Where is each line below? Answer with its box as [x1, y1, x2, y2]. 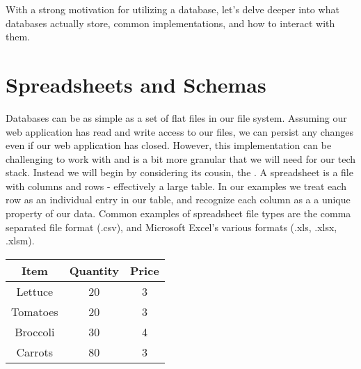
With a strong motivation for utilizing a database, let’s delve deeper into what [6, 2, 339, 16]
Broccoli [15, 323, 55, 340]
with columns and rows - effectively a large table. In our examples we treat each [6, 178, 346, 193]
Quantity [69, 262, 119, 278]
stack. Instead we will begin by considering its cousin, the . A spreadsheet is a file [6, 165, 353, 180]
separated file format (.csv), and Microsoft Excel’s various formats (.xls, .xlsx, [6, 219, 337, 234]
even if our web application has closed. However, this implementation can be [6, 138, 332, 152]
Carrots [16, 343, 54, 360]
